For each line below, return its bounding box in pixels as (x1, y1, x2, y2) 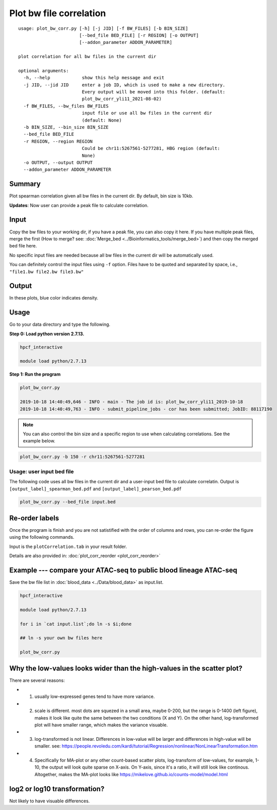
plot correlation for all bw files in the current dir (18, 54, 157, 60)
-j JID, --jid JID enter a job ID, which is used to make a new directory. (23, 82, 226, 88)
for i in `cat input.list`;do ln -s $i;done (20, 621, 132, 627)
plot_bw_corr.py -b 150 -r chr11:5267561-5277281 (20, 454, 145, 460)
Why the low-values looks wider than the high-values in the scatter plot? (9, 664, 243, 673)
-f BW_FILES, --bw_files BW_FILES (23, 103, 109, 109)
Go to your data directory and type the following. (9, 321, 111, 328)
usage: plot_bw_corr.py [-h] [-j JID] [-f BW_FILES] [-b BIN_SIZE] (18, 25, 188, 31)
